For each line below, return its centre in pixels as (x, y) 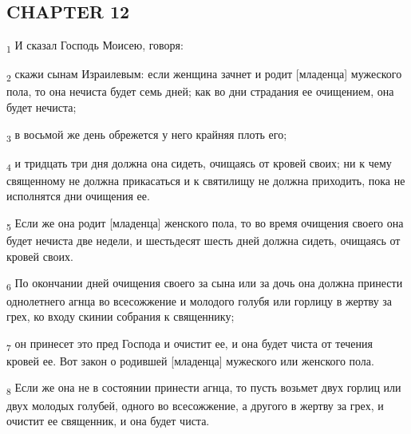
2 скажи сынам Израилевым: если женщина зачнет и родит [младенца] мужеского (204, 75)
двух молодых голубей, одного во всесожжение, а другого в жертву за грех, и (195, 405)
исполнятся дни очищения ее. (78, 196)
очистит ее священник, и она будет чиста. (108, 421)
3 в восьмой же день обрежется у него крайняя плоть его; (147, 135)
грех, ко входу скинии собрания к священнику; (121, 316)
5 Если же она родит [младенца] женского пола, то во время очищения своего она (205, 224)
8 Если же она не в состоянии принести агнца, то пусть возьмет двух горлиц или (204, 389)
